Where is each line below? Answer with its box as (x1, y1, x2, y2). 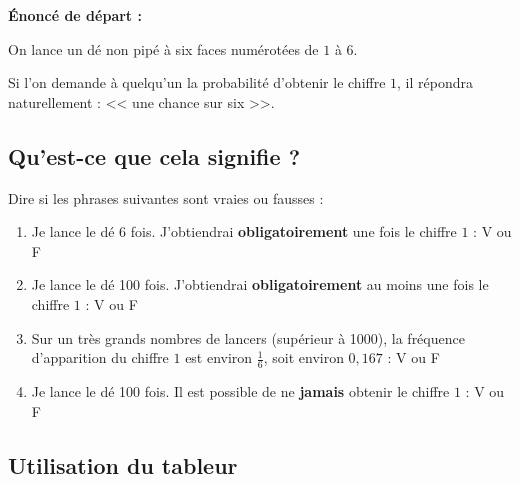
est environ (185, 347, 253, 368)
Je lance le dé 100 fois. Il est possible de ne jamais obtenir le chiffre (31, 380, 450, 401)
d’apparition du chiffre (31, 347, 169, 368)
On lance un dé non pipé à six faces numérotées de (8, 38, 319, 59)
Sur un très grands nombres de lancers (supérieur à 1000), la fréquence (31, 327, 465, 348)
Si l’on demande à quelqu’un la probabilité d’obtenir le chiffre (8, 72, 386, 93)
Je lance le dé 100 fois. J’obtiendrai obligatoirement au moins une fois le (31, 274, 489, 295)
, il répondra (397, 72, 473, 93)
